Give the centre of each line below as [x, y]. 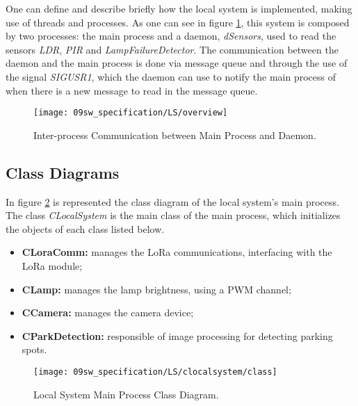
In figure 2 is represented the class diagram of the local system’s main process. [172, 201]
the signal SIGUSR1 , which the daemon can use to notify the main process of [171, 76]
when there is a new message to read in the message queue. [132, 90]
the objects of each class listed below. [85, 228]
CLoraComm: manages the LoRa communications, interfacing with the [177, 252]
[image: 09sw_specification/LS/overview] [131, 113]
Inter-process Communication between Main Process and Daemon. [175, 135]
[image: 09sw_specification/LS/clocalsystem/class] [155, 372]
